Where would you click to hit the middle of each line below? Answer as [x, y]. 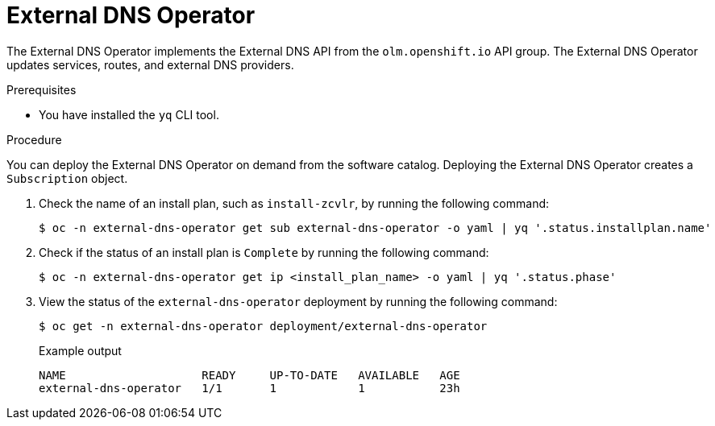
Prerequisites [42, 89]
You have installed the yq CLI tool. [129, 114]
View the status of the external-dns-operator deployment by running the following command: [298, 301]
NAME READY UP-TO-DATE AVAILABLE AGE [249, 375]
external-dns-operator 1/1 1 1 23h [249, 388]
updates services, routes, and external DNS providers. [150, 64]
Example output [80, 350]
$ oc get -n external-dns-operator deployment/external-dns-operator [263, 326]
